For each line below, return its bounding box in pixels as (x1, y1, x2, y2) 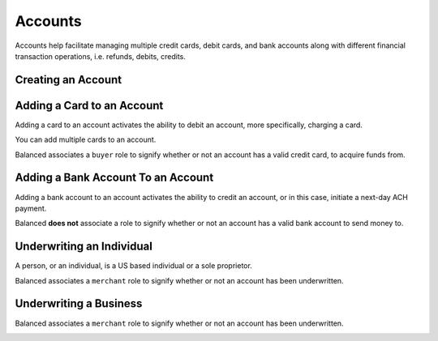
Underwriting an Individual (15, 240, 153, 254)
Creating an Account (15, 73, 122, 87)
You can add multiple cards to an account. (15, 134, 157, 145)
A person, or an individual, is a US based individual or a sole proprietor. (15, 261, 253, 271)
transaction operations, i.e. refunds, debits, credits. (15, 51, 187, 61)
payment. (15, 203, 47, 213)
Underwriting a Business (15, 296, 143, 311)
